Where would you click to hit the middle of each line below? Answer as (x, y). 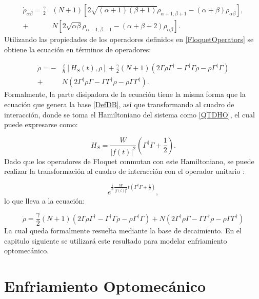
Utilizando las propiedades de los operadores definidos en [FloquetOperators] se (129, 39)
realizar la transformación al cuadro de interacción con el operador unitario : (125, 171)
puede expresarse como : (41, 124)
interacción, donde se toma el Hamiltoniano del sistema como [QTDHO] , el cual (129, 114)
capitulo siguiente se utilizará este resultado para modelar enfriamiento (116, 240)
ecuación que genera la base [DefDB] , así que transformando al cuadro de (119, 104)
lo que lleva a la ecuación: (45, 200)
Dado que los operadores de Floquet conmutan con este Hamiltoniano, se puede (129, 161)
